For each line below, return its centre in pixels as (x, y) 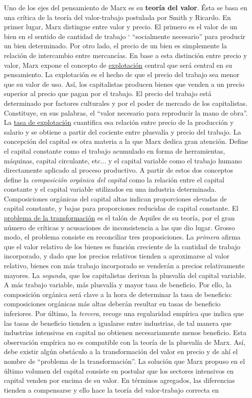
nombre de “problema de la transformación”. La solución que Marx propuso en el (125, 361)
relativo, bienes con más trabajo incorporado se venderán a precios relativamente (124, 266)
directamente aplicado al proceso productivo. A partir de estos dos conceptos (119, 170)
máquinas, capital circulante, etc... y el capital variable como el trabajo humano (123, 160)
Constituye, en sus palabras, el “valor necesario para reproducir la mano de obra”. (126, 112)
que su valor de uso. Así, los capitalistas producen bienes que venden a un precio (124, 84)
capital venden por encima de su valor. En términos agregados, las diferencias (119, 380)
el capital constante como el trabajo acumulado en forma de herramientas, (115, 150)
